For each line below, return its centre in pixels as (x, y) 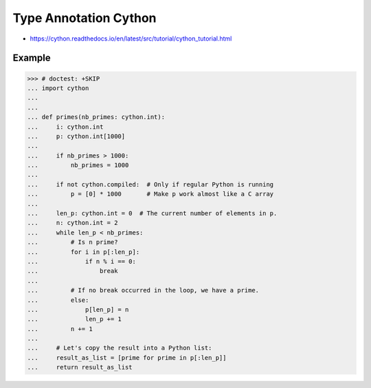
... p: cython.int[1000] (76, 136)
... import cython (58, 88)
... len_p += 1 (74, 319)
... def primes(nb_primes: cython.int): (96, 117)
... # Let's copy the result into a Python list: (120, 348)
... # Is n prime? (72, 242)
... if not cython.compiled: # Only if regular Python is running (150, 184)
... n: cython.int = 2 (72, 223)
